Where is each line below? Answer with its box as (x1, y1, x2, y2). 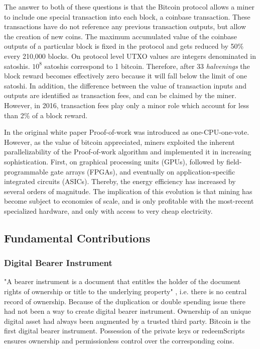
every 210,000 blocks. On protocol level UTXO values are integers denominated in (4, 50, 256, 61)
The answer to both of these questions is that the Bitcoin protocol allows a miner (4, 2, 254, 12)
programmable (4, 166, 48, 177)
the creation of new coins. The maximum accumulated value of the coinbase (4, 31, 237, 41)
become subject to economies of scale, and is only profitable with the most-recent (4, 196, 254, 206)
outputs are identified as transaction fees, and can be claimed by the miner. (4, 90, 236, 101)
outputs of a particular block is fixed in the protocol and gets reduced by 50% (4, 41, 244, 51)
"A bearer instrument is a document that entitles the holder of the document (4, 276, 241, 287)
